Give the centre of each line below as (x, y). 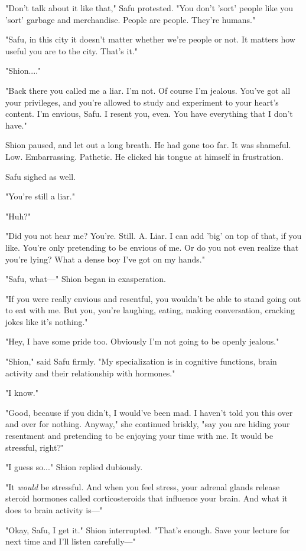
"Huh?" (18, 216)
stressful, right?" (35, 447)
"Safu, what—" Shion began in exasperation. (86, 279)
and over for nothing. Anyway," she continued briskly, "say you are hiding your (148, 424)
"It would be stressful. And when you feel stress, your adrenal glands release (143, 486)
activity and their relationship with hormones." (90, 373)
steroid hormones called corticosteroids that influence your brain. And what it (147, 498)
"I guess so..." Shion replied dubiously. (74, 467)
